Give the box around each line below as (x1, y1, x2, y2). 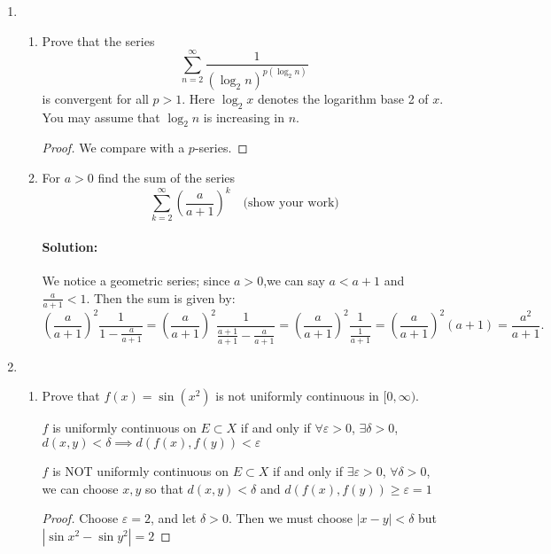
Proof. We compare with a (42, 138, 185, 157)
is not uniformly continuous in (215, 386, 379, 405)
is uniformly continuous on (52, 418, 197, 437)
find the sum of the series (97, 168, 236, 187)
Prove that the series (42, 31, 155, 50)
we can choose (42, 479, 119, 497)
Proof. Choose (42, 509, 119, 527)
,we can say (263, 271, 325, 290)
